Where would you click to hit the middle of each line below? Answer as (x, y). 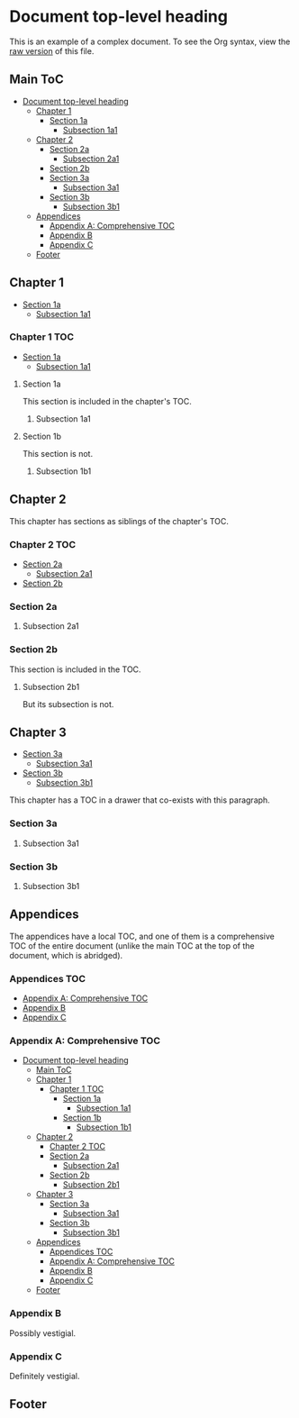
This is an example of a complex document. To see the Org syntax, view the (150, 41)
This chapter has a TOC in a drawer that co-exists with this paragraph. (140, 800)
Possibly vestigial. (43, 1333)
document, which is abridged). (66, 955)
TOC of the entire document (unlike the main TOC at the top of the (132, 945)
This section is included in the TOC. (75, 669)
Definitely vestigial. (45, 1376)
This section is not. (57, 453)
